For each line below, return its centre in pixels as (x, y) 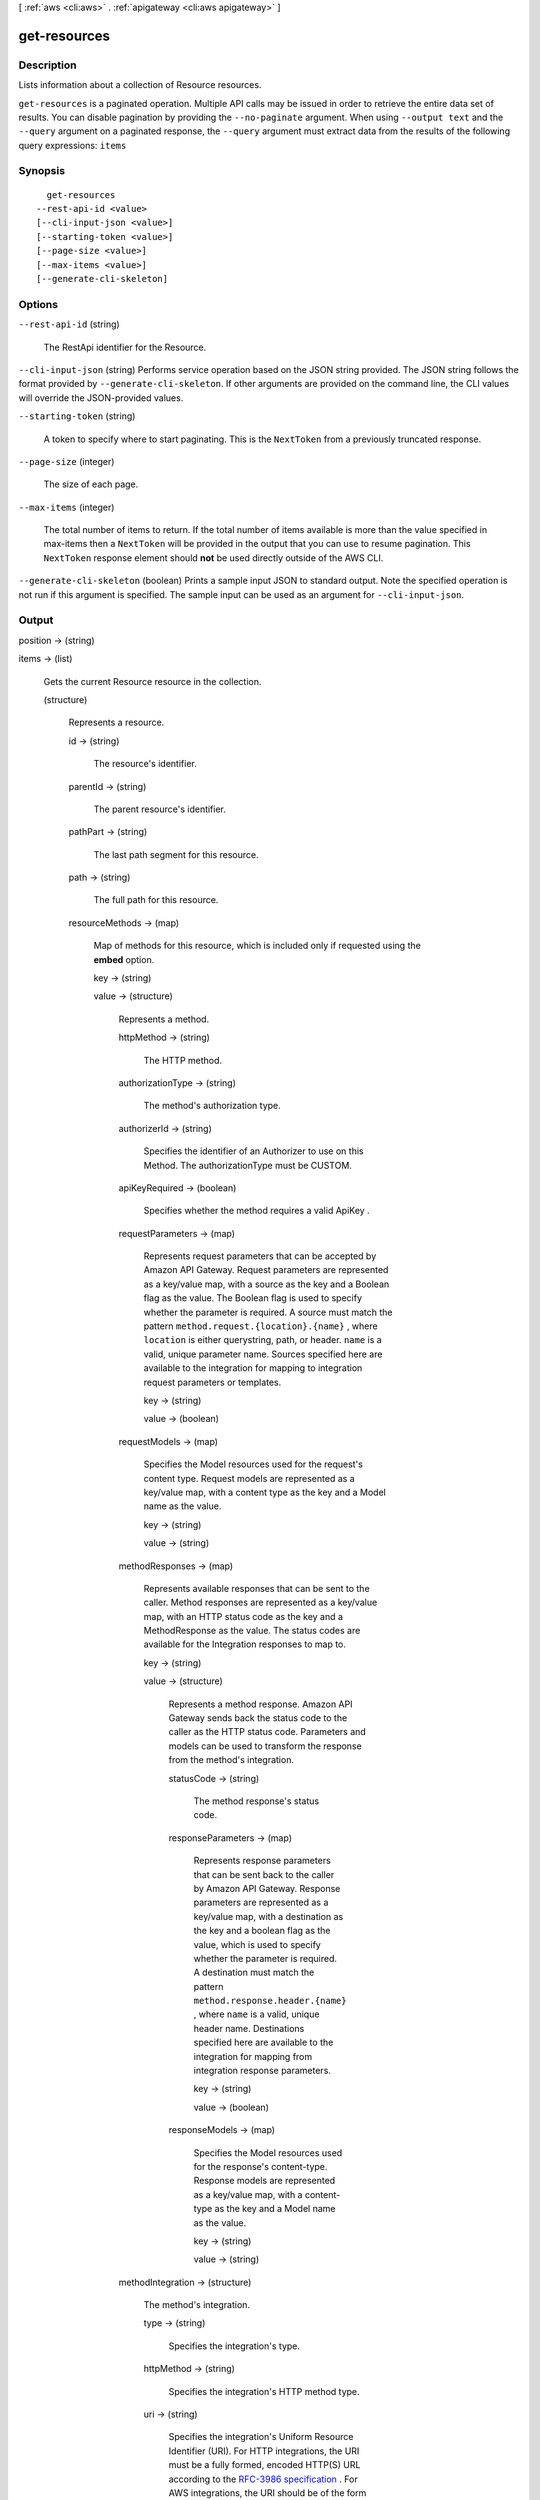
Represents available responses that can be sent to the (256, 1588)
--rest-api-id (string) (69, 324)
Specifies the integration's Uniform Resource (261, 2437)
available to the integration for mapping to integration (253, 1368)
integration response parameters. (262, 2071)
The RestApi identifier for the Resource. (125, 347)
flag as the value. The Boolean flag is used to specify (253, 1298)
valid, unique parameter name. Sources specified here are (263, 1354)
